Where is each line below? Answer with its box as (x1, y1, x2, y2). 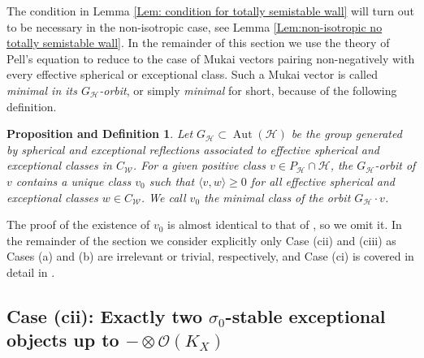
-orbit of (374, 157, 416, 174)
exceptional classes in (6, 157, 112, 174)
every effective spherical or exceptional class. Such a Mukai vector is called (6, 66, 378, 83)
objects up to (6, 327, 119, 352)
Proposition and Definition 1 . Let (6, 125, 193, 142)
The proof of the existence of (6, 216, 150, 233)
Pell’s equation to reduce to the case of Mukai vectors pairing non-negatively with (6, 50, 415, 67)
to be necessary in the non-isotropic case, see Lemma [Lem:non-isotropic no (6, 18, 383, 35)
